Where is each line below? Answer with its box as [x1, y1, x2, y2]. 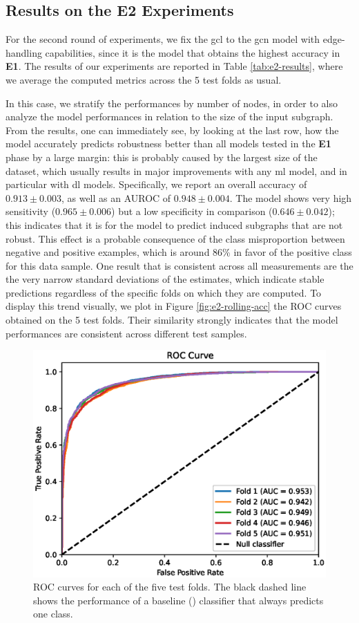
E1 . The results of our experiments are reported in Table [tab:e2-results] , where [6, 59, 343, 73]
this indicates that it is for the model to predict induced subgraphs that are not [6, 217, 343, 232]
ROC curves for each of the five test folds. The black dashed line [33, 579, 307, 594]
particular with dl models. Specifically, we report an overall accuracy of [6, 177, 307, 192]
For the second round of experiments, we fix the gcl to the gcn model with [6, 32, 320, 46]
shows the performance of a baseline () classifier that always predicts [33, 593, 324, 607]
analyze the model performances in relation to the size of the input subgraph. [6, 109, 333, 124]
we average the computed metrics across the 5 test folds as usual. [6, 72, 282, 86]
